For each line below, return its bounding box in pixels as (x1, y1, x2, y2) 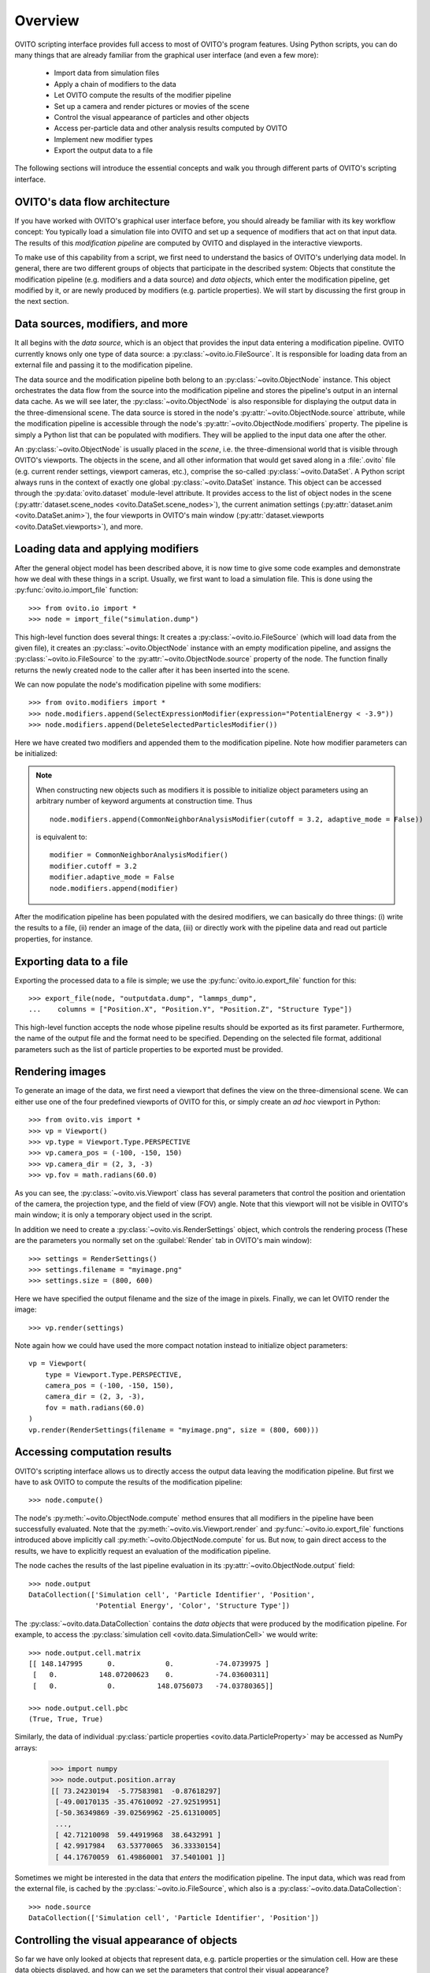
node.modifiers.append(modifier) (50, 884, 179, 893)
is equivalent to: (35, 832, 87, 841)
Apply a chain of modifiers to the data (54, 79, 176, 88)
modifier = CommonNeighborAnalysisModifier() (50, 851, 228, 859)
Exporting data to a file (14, 955, 129, 968)
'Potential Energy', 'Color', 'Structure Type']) (95, 1601, 291, 1610)
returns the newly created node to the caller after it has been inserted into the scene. (14, 665, 291, 675)
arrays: (14, 1743, 38, 1752)
